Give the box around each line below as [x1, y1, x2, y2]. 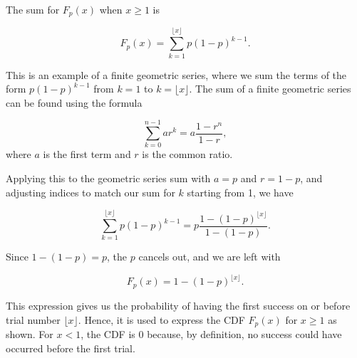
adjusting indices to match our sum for [6, 184, 175, 199]
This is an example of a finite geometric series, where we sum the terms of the [6, 67, 347, 82]
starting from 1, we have [187, 184, 294, 199]
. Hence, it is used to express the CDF [78, 312, 245, 327]
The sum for [6, 2, 60, 16]
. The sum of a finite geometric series [189, 81, 351, 96]
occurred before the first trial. [6, 340, 135, 355]
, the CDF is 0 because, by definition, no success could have [81, 326, 342, 341]
